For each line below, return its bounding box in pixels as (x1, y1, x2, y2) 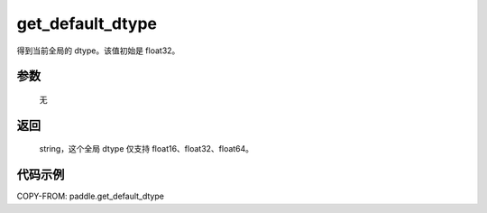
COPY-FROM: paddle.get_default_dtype (16, 190, 164, 202)
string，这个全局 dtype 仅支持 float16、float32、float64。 (39, 144, 254, 154)
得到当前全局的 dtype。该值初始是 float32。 (16, 45, 180, 56)
